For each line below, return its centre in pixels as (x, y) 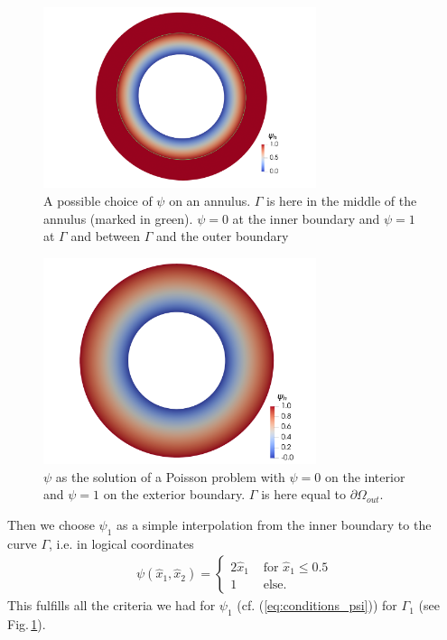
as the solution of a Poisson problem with (170, 476)
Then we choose (51, 524)
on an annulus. (210, 201)
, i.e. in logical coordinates (121, 543)
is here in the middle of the (342, 201)
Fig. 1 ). (27, 624)
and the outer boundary (222, 236)
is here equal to (303, 494)
